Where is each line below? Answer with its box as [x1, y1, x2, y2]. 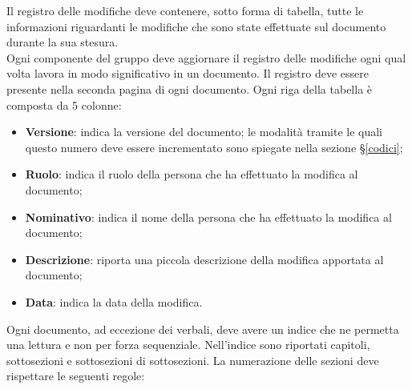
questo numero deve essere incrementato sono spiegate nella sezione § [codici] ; [25, 138, 403, 155]
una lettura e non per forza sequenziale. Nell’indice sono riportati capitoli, [6, 336, 370, 353]
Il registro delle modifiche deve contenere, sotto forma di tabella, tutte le [6, 2, 364, 18]
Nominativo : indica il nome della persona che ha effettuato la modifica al [25, 208, 392, 225]
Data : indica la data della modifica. [25, 293, 203, 310]
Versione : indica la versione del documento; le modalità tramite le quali [25, 123, 382, 140]
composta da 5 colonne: [6, 96, 122, 113]
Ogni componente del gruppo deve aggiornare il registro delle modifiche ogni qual [6, 49, 406, 66]
